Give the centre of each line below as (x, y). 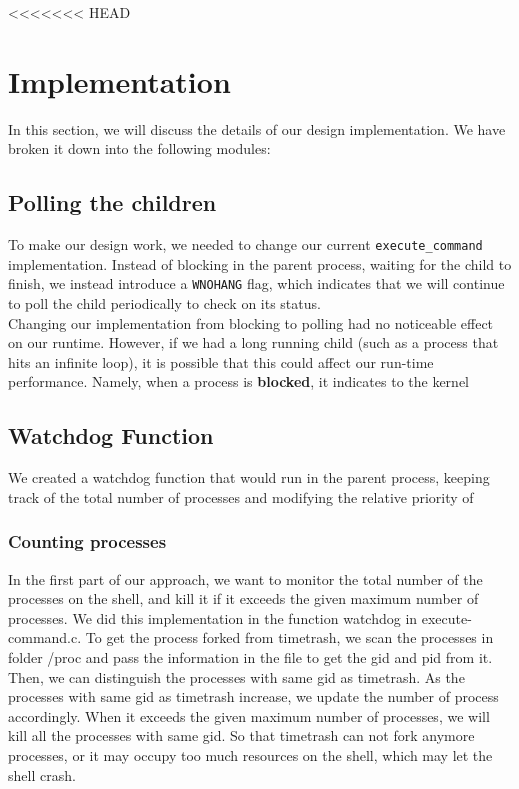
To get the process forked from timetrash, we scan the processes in (289, 637)
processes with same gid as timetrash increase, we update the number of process (253, 696)
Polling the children (112, 202)
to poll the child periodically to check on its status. (164, 303)
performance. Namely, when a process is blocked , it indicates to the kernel (238, 381)
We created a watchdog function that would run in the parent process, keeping (249, 477)
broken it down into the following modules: (139, 148)
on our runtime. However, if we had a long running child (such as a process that (253, 342)
